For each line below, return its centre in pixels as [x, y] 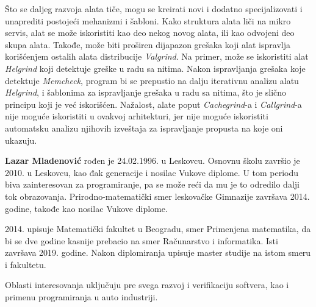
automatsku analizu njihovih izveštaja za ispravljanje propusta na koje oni [144, 128]
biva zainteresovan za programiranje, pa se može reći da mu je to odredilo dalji [152, 184]
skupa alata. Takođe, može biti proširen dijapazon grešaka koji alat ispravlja [148, 44]
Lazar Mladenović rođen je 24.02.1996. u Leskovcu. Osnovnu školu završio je [153, 161]
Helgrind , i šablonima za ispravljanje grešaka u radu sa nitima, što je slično [146, 92]
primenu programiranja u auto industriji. [81, 297]
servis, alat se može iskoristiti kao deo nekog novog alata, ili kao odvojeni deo [150, 33]
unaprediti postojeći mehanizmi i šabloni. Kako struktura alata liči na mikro [148, 20]
